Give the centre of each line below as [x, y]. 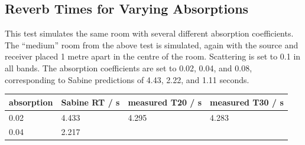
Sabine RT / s [90, 102]
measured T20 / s [165, 102]
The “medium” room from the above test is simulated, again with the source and [152, 45]
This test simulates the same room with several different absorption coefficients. [149, 33]
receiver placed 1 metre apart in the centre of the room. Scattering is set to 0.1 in [153, 56]
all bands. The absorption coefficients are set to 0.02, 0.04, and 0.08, [129, 67]
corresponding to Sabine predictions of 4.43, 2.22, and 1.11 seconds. [127, 79]
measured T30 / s [247, 102]
